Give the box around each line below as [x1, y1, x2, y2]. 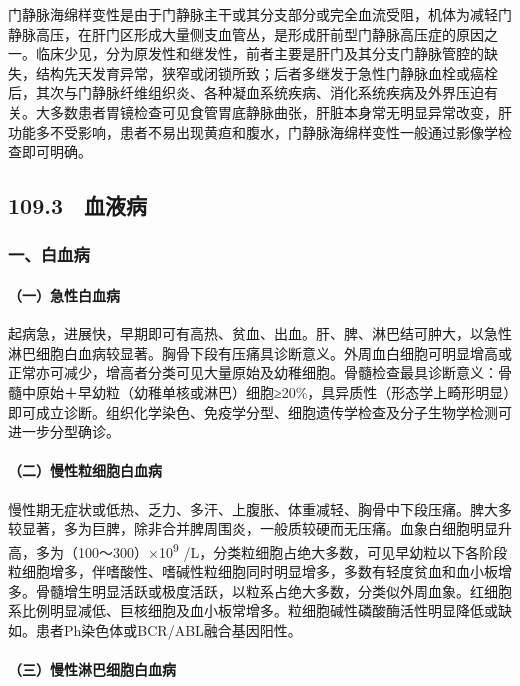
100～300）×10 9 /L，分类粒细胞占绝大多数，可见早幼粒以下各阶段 [77, 538, 508, 562]
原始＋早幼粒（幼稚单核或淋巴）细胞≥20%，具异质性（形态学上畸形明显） [35, 381, 511, 402]
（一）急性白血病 [8, 284, 120, 305]
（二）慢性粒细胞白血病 [8, 460, 162, 481]
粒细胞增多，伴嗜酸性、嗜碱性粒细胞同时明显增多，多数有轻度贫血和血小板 [8, 560, 498, 581]
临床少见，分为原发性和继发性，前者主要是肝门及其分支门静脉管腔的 [35, 43, 484, 64]
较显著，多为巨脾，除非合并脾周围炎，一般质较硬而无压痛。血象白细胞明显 [8, 518, 498, 539]
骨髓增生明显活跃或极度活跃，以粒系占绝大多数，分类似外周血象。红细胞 [35, 580, 512, 601]
